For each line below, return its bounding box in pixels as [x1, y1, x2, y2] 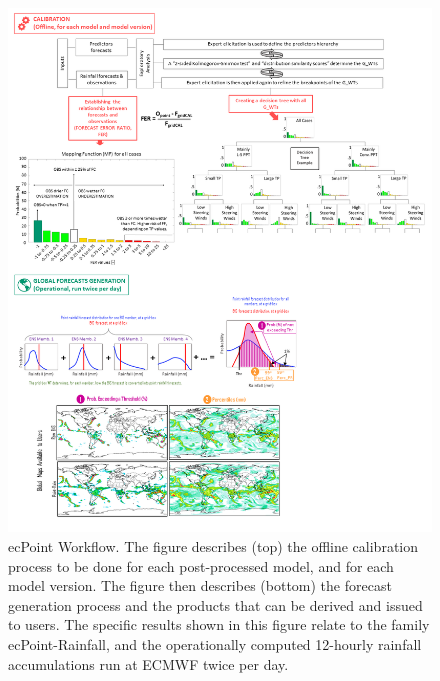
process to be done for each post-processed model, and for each [8, 555, 394, 576]
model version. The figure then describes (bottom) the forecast [8, 575, 392, 596]
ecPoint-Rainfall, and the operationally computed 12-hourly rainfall [8, 633, 422, 654]
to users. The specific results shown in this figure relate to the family [8, 614, 430, 635]
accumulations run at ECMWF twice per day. [8, 653, 289, 674]
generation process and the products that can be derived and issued [8, 594, 423, 615]
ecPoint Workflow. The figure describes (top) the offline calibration [8, 535, 419, 556]
